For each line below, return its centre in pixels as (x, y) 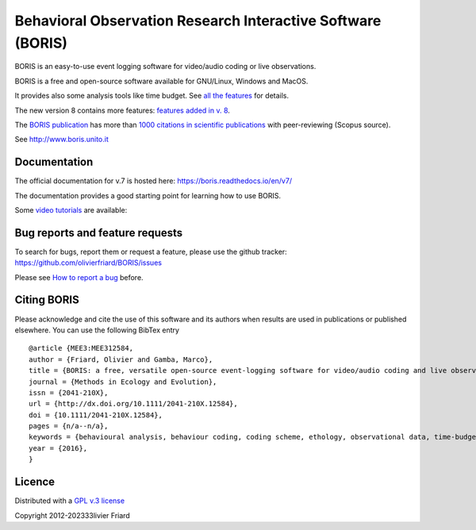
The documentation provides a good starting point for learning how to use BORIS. (148, 195)
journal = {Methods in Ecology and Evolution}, (123, 382)
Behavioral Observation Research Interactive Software (198, 21)
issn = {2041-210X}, (69, 392)
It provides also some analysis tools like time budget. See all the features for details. (152, 96)
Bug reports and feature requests (99, 233)
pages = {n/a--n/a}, (69, 426)
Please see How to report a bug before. (79, 277)
